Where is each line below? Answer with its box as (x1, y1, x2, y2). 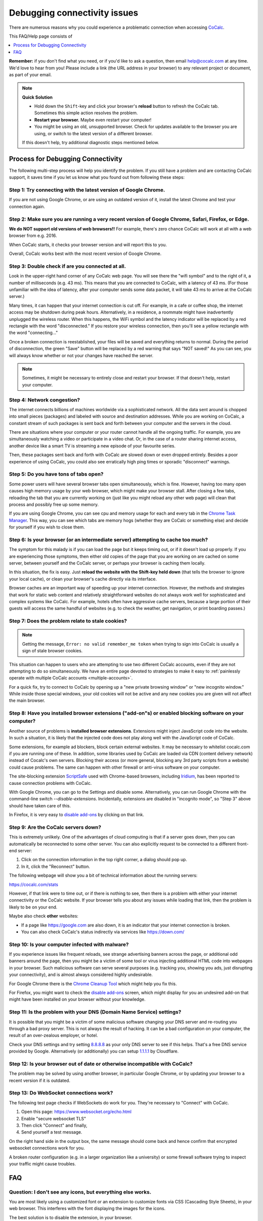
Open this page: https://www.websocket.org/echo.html (21, 1109, 131, 1115)
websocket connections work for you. (9, 1145, 85, 1151)
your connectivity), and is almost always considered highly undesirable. (9, 972, 153, 978)
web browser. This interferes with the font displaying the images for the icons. (9, 1205, 166, 1211)
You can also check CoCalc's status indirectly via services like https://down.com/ (21, 928, 185, 935)
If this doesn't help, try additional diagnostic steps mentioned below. (22, 140, 159, 146)
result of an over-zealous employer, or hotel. (9, 1032, 98, 1038)
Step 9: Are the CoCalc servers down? (9, 823, 102, 830)
